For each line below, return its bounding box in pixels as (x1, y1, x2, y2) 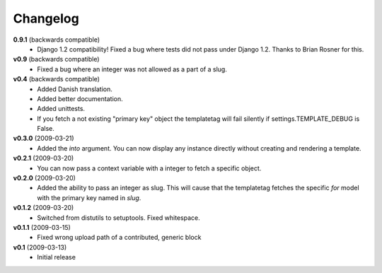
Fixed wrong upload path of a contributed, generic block (37, 233, 202, 242)
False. (37, 124, 54, 133)
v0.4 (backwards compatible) (13, 75, 100, 83)
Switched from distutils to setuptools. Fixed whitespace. (37, 213, 201, 222)
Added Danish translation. (37, 85, 113, 93)
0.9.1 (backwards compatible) (13, 35, 100, 44)
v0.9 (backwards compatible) (13, 55, 100, 64)
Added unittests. (37, 105, 85, 113)
